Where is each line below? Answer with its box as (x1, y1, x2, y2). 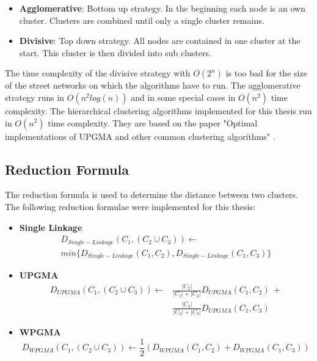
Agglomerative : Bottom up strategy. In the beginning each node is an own (19, 2, 305, 14)
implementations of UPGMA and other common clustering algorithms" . (5, 129, 275, 142)
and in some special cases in (131, 90, 236, 103)
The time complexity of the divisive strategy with (5, 67, 191, 79)
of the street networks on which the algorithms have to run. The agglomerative (5, 79, 301, 92)
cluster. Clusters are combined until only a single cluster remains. (19, 13, 264, 26)
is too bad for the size (225, 67, 307, 79)
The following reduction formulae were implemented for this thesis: (5, 200, 255, 213)
